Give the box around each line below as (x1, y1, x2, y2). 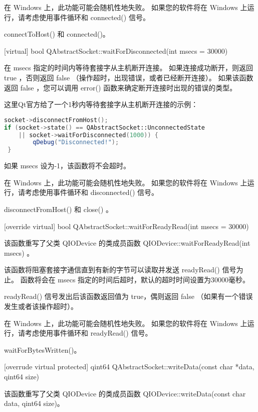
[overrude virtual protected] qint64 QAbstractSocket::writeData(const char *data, (4, 361, 254, 372)
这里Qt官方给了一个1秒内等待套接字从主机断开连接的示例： (4, 99, 198, 110)
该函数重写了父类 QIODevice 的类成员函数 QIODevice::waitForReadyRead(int (4, 238, 250, 248)
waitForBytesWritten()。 (4, 344, 81, 355)
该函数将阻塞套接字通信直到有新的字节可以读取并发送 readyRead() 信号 (4, 264, 236, 275)
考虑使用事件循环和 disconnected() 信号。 (25, 187, 159, 197)
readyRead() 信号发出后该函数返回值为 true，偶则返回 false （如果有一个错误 (4, 291, 253, 301)
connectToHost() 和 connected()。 (4, 29, 110, 39)
